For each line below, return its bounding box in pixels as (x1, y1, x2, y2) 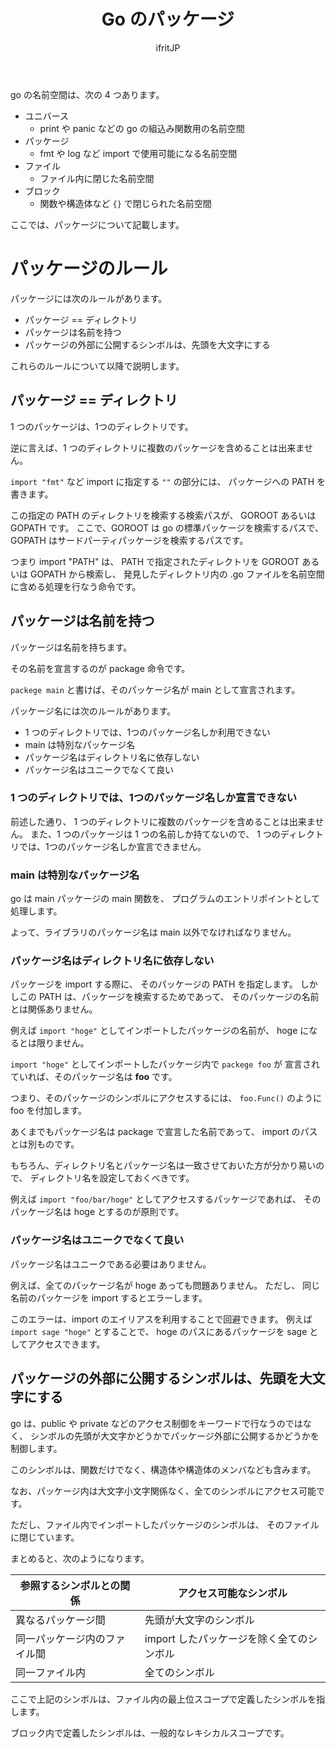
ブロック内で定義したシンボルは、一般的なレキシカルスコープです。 (10, 1726, 290, 1739)
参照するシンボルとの (19, 1578, 121, 1592)
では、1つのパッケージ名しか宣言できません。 (18, 840, 207, 852)
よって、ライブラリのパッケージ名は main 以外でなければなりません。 (10, 926, 297, 939)
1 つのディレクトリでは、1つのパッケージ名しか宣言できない (10, 791, 298, 805)
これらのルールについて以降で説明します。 (10, 360, 185, 372)
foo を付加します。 (10, 1105, 88, 1117)
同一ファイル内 (15, 1665, 87, 1679)
